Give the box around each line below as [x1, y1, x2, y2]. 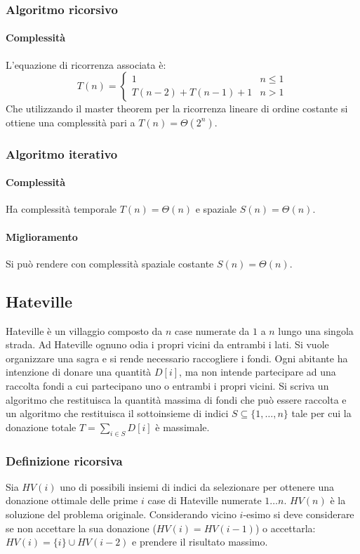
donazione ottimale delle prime [6, 493, 138, 508]
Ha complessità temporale [6, 202, 117, 216]
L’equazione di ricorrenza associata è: [6, 57, 166, 72]
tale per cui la [291, 406, 352, 421]
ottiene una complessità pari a [6, 114, 135, 129]
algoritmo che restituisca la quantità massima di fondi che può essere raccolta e [6, 392, 347, 407]
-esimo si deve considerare [243, 507, 354, 522]
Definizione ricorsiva [6, 451, 123, 469]
